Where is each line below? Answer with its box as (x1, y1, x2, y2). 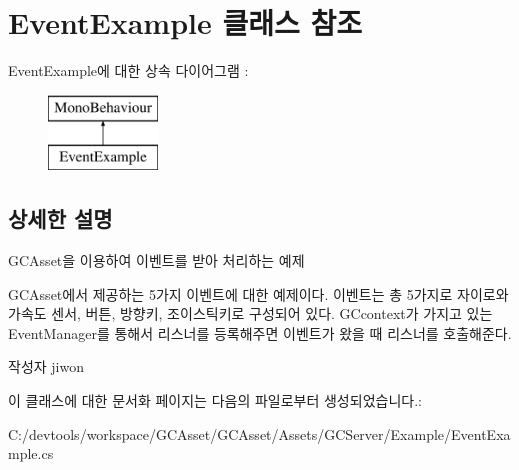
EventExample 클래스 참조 (8, 2, 363, 43)
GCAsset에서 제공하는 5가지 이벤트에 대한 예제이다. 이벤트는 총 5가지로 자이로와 (8, 283, 509, 304)
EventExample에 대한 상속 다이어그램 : (8, 60, 249, 81)
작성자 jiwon (8, 356, 84, 377)
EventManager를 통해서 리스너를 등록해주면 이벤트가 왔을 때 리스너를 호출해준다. (8, 322, 512, 343)
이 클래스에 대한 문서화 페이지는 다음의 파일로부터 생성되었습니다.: (8, 390, 422, 411)
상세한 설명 (8, 203, 113, 234)
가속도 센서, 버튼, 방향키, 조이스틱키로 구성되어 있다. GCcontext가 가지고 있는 (8, 303, 493, 324)
